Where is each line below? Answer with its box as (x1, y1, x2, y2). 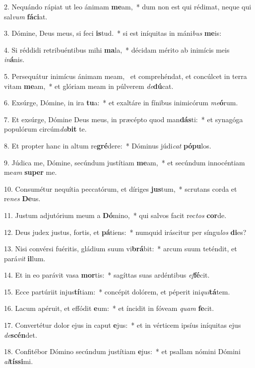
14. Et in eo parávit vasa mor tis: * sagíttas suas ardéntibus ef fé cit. (4, 270, 210, 280)
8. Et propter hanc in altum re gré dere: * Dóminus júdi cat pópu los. (4, 140, 211, 150)
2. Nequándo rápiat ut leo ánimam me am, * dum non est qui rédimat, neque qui (4, 1, 252, 11)
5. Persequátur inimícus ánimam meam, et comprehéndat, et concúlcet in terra (4, 71, 247, 81)
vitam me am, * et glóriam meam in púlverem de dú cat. (4, 80, 174, 91)
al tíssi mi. (4, 356, 33, 366)
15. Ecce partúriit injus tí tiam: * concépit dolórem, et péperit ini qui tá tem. (4, 286, 230, 296)
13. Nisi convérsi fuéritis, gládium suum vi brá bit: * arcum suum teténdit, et (4, 243, 237, 254)
